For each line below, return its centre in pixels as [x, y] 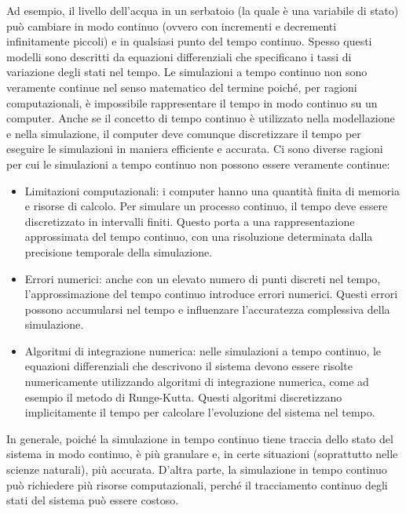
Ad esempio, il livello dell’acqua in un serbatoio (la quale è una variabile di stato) [203, 10]
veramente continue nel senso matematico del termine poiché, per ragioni [182, 87]
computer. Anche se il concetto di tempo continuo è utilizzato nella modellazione [201, 118]
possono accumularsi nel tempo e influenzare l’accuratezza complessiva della [207, 309]
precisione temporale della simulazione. [119, 251]
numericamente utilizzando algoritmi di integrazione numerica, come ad [197, 382]
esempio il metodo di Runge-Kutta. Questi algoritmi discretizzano [183, 397]
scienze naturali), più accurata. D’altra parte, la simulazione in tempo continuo [197, 469]
